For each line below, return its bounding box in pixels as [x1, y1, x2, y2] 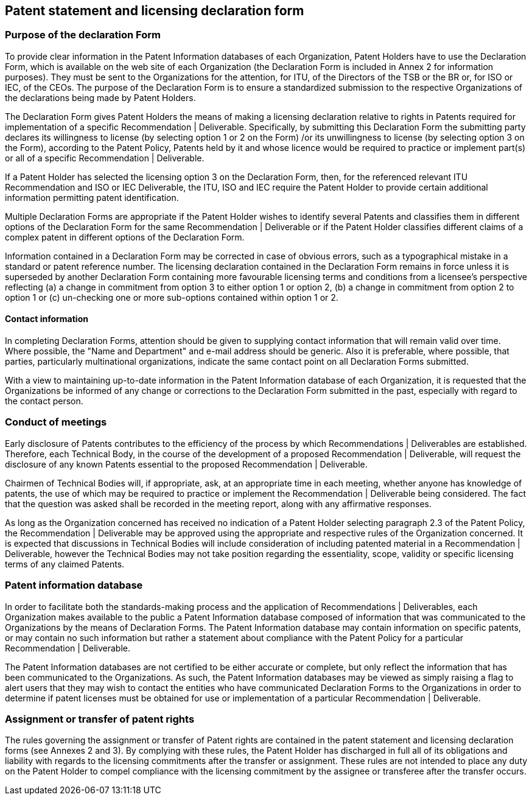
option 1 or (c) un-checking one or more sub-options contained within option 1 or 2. [5, 292, 338, 303]
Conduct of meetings [5, 416, 107, 429]
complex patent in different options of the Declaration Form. [5, 231, 245, 242]
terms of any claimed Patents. [5, 558, 125, 569]
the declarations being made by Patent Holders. [5, 92, 196, 103]
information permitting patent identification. [5, 192, 179, 203]
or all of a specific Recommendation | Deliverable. [5, 152, 205, 163]
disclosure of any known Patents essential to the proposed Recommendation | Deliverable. [5, 458, 368, 469]
